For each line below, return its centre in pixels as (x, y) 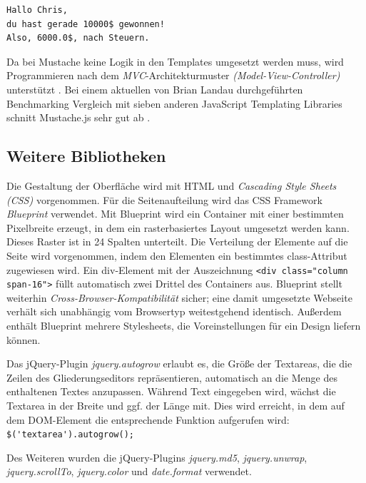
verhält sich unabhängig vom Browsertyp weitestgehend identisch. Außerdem (174, 311)
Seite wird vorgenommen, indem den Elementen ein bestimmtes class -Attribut (177, 255)
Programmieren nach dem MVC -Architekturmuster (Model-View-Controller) (173, 75)
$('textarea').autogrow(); (70, 435)
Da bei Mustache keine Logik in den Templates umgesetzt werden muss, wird (175, 61)
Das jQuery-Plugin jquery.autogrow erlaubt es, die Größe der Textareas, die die (179, 363)
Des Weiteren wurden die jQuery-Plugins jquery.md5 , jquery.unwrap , (157, 457)
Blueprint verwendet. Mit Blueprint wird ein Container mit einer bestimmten (175, 214)
